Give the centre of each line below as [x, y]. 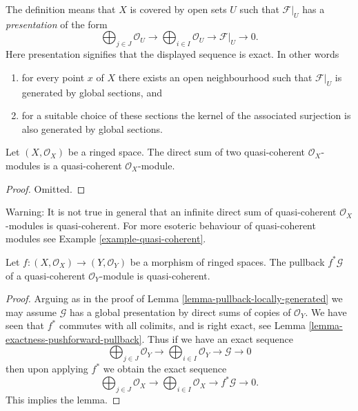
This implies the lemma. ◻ [63, 400]
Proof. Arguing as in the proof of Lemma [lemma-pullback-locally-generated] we [174, 298]
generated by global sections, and [92, 92]
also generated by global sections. [92, 128]
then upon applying [47, 369]
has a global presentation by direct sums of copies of [180, 312]
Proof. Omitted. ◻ [46, 188]
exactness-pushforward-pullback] [74, 338]
